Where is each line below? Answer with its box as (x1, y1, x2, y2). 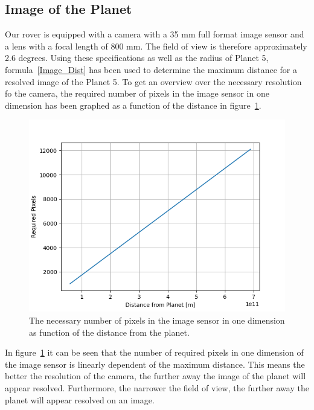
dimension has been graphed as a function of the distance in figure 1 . (5, 98, 261, 111)
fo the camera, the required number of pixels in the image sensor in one (5, 87, 269, 100)
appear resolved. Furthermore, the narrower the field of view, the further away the (5, 381, 309, 394)
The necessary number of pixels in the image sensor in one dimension (29, 313, 285, 326)
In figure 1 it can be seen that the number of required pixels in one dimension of (5, 346, 304, 359)
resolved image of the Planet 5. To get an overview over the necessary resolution (5, 75, 302, 88)
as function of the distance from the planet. (29, 325, 190, 338)
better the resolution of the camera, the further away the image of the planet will (5, 370, 306, 382)
